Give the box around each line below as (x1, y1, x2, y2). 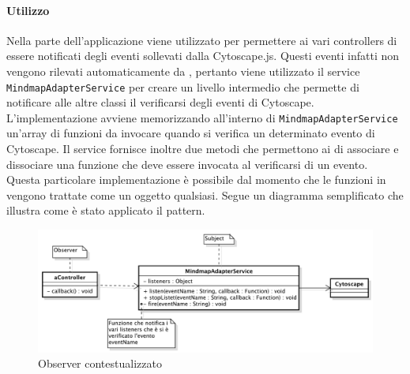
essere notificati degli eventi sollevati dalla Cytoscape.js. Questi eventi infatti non (6, 47, 400, 64)
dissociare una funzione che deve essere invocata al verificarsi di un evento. (6, 155, 368, 172)
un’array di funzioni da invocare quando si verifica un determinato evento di (6, 125, 375, 141)
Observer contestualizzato (38, 355, 162, 372)
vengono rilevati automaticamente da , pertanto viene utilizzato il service (6, 62, 360, 79)
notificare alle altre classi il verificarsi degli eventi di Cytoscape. (6, 94, 314, 110)
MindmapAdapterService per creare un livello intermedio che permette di (6, 78, 359, 95)
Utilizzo (6, 2, 50, 18)
